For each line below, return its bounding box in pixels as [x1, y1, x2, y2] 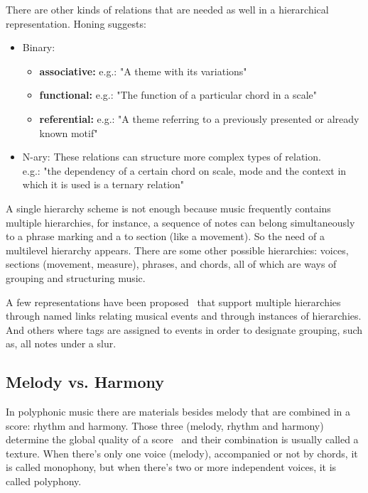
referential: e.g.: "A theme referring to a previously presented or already [39, 111, 359, 126]
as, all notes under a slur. [6, 336, 117, 351]
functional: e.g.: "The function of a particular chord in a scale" [39, 87, 317, 102]
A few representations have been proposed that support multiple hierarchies [6, 294, 341, 309]
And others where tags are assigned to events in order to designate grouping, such [6, 322, 363, 337]
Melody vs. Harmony [6, 371, 164, 393]
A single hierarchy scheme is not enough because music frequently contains [6, 200, 331, 215]
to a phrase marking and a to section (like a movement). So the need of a [6, 229, 325, 244]
